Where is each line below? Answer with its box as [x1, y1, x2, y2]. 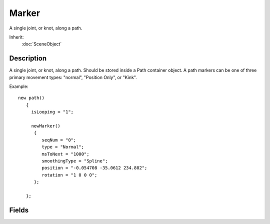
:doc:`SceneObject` [21, 41, 62, 47]
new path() [18, 95, 45, 101]
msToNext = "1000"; [41, 151, 89, 157]
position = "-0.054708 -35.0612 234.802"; [41, 165, 147, 171]
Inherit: [9, 34, 24, 40]
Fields [9, 205, 29, 214]
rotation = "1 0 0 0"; [41, 172, 97, 177]
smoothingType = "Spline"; [41, 158, 108, 163]
